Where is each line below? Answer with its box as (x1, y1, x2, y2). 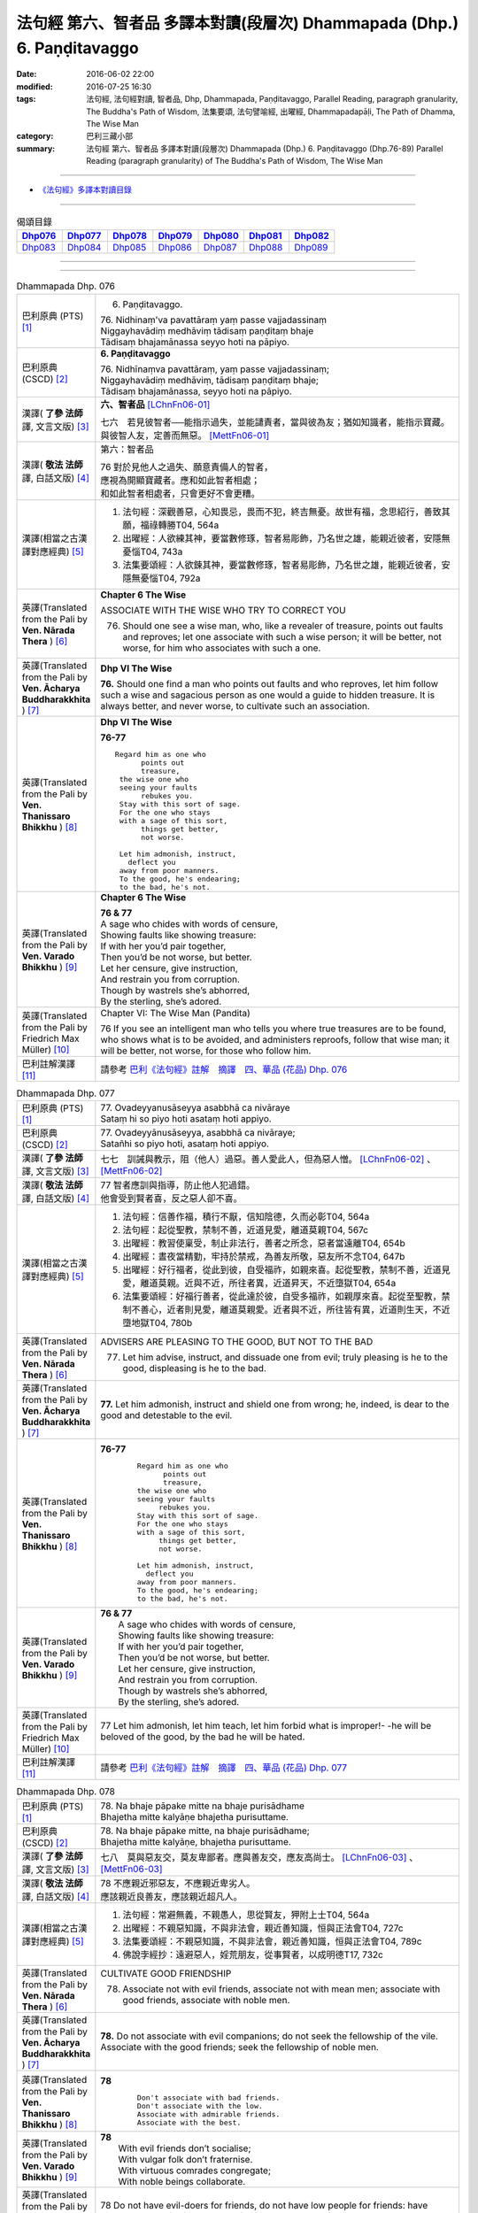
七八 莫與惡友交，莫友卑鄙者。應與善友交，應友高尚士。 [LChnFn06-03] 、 (100, 1851, 419, 1863)
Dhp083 (21, 242, 57, 254)
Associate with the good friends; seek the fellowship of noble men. (100, 2041, 380, 2054)
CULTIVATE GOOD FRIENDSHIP (100, 1968, 232, 1980)
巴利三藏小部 (86, 131, 133, 142)
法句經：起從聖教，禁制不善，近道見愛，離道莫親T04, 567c (122, 1223, 369, 1236)
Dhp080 (203, 230, 239, 243)
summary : (16, 143, 56, 154)
